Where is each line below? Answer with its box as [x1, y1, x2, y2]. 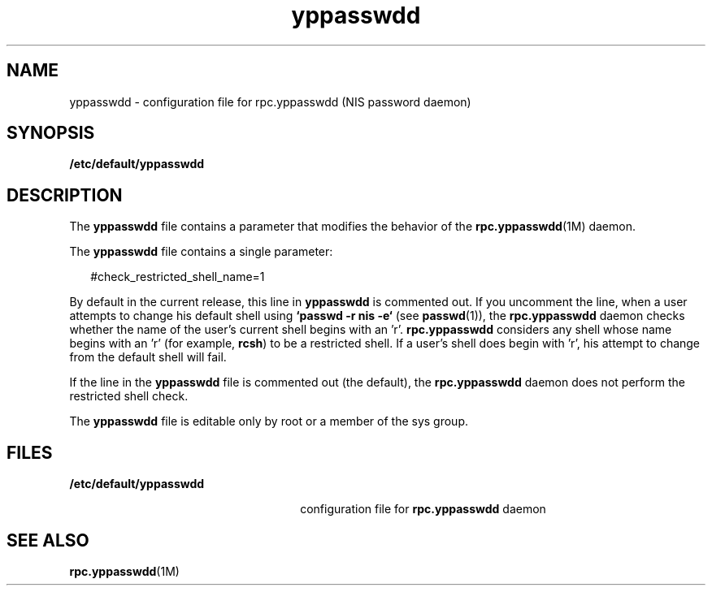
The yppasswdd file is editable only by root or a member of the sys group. [69, 414, 468, 429]
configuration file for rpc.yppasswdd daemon [300, 502, 546, 516]
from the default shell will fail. [69, 350, 227, 365]
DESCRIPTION [7, 184, 123, 205]
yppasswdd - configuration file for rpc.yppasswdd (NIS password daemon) [69, 94, 471, 109]
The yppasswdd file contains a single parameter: [69, 244, 333, 259]
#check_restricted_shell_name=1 [90, 270, 265, 284]
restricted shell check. [69, 389, 189, 404]
